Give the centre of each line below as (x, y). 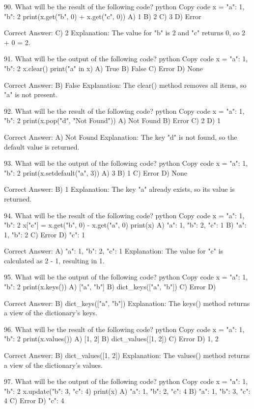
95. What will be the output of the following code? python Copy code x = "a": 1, (126, 277)
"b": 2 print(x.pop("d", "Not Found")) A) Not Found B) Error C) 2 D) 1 (112, 120)
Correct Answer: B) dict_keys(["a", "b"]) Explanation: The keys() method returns (127, 303)
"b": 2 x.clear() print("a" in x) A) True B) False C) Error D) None (103, 68)
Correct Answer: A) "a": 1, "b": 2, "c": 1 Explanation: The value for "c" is (114, 251)
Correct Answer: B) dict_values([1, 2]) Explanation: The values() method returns (127, 355)
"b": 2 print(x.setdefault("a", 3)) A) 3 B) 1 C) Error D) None (96, 172)
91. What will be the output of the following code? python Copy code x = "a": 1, (126, 59)
